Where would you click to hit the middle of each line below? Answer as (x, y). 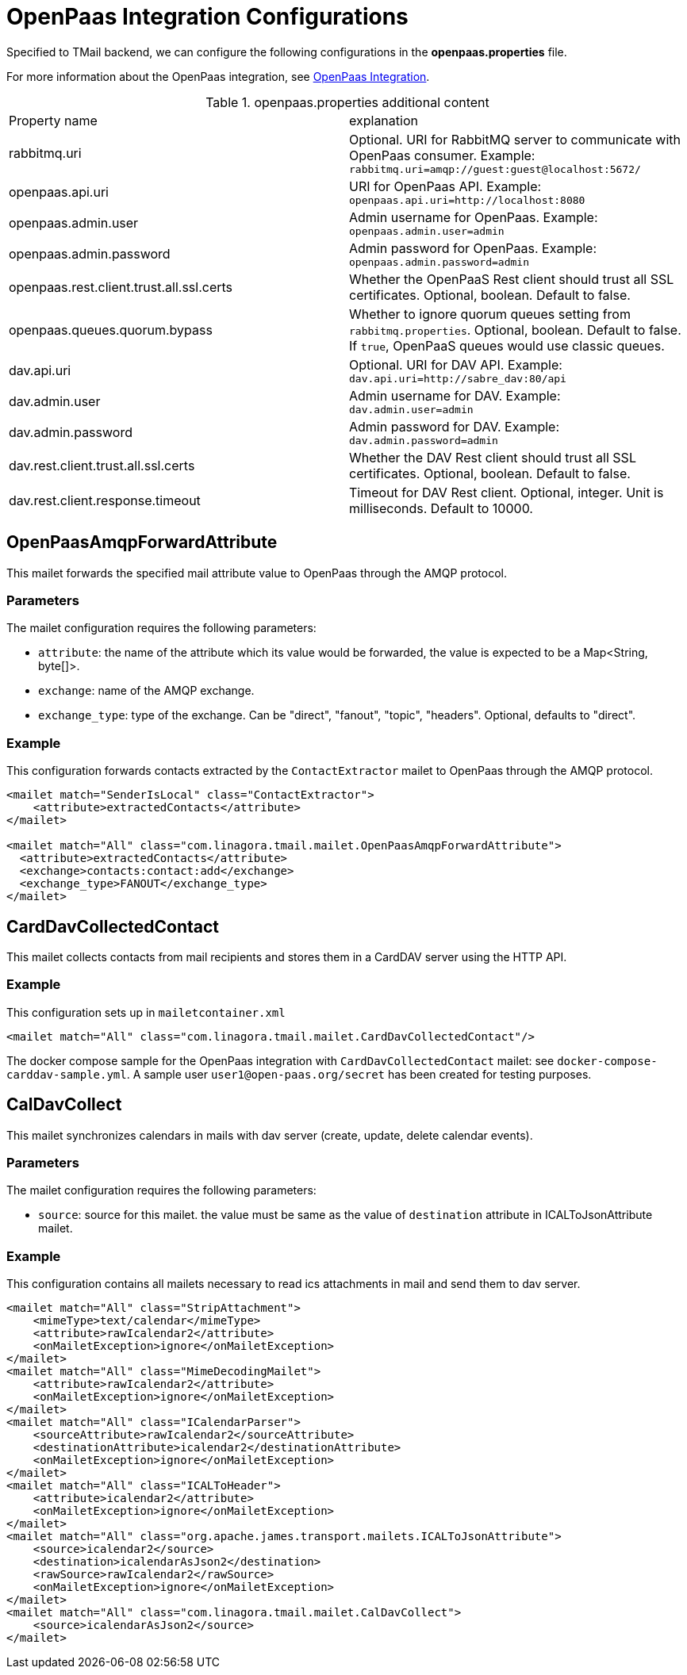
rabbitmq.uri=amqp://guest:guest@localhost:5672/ (495, 169)
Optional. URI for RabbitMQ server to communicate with (515, 139)
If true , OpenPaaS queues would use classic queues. (507, 345)
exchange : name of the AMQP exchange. (146, 691)
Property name (53, 120)
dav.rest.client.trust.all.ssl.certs (102, 465)
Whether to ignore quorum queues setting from (490, 314)
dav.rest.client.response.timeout (105, 500)
